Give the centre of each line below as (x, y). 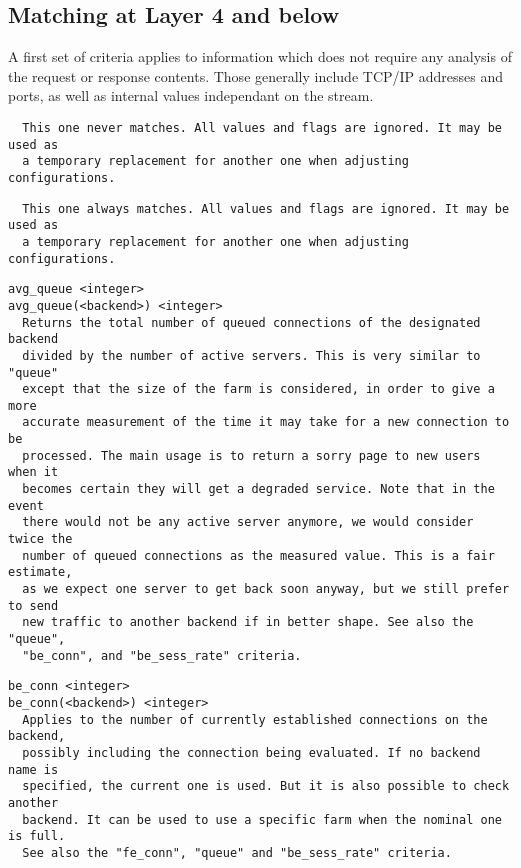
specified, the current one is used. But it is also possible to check (266, 786)
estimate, (40, 572)
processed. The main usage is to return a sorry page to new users (251, 455)
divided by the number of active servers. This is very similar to (251, 355)
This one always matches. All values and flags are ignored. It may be (266, 208)
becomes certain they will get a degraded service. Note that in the (258, 489)
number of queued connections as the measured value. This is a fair (258, 555)
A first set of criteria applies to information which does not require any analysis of (260, 56)
